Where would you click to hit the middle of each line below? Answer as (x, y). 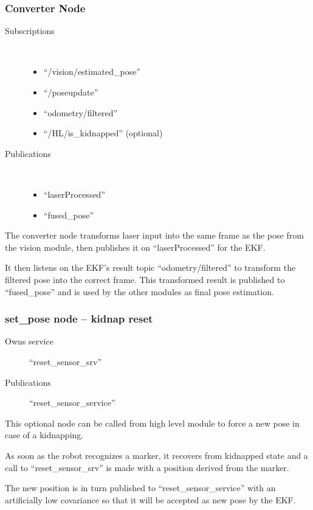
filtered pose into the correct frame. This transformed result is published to (145, 279)
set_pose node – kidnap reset (79, 319)
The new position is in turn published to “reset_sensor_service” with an (140, 488)
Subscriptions (30, 31)
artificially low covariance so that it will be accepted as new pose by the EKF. (150, 499)
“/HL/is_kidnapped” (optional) (103, 133)
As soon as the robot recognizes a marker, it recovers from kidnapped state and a (156, 455)
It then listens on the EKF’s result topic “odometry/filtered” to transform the (150, 267)
